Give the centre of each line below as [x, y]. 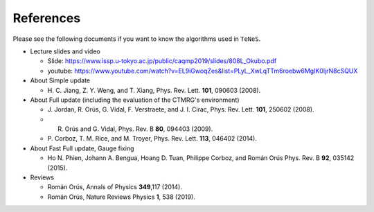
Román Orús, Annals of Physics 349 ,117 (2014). [115, 187]
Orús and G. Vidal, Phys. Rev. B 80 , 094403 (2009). [139, 129]
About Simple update [60, 80]
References [47, 18]
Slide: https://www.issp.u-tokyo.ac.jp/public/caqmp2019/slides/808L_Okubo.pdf [162, 61]
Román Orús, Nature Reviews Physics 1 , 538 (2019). [121, 197]
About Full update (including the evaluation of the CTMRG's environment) [135, 100]
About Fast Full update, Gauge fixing [82, 148]
